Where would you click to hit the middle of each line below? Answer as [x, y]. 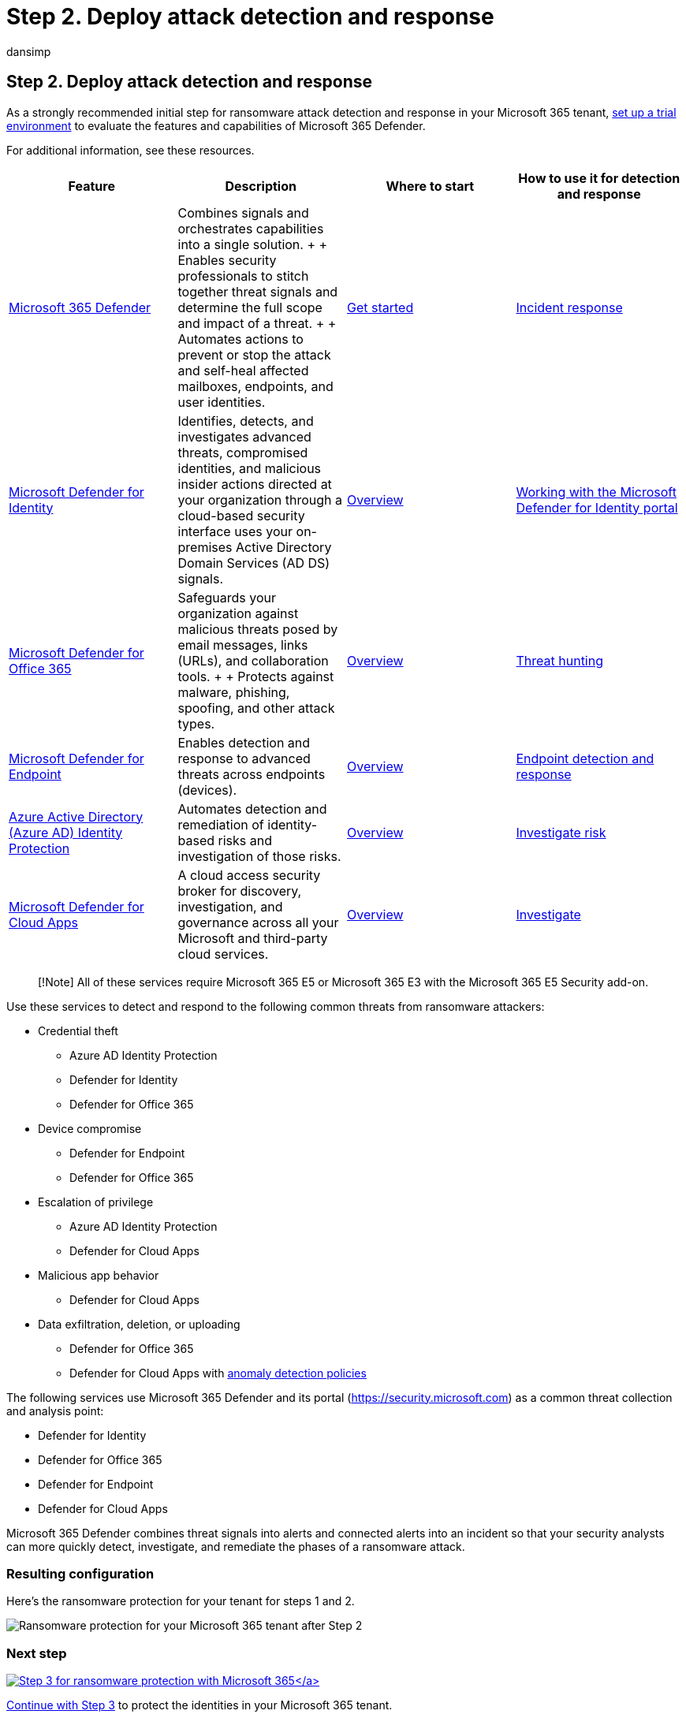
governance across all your [258, 922]
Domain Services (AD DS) [254, 563]
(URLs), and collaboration [253, 660]
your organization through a [260, 499]
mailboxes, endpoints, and [255, 386]
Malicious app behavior [99, 1275]
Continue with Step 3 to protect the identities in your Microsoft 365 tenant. [199, 1705]
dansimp [29, 51]
